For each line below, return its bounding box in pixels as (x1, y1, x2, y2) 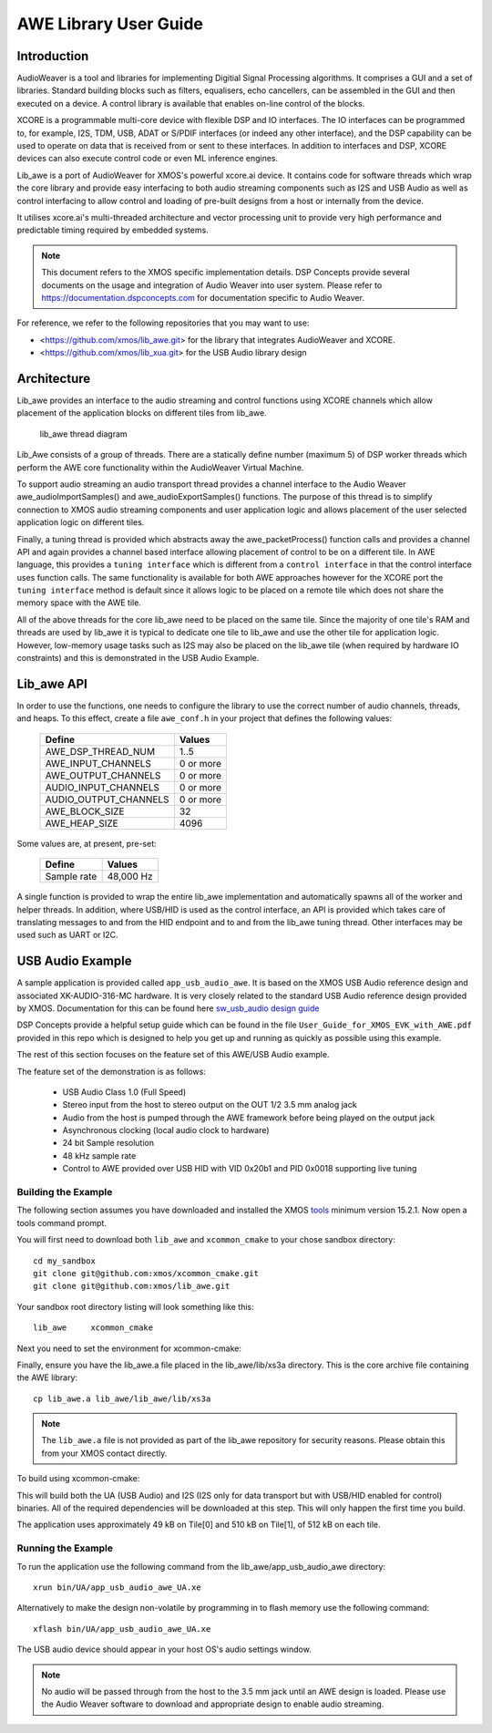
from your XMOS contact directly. (41, 1448, 168, 1459)
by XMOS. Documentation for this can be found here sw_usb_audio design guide (16, 1003, 320, 1014)
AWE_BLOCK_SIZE (45, 805, 125, 818)
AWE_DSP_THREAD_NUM (45, 745, 155, 758)
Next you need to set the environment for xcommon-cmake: (16, 1343, 241, 1354)
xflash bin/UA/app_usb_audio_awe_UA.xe (33, 1624, 211, 1634)
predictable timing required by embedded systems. (16, 224, 209, 236)
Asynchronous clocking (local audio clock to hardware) (62, 1125, 270, 1136)
